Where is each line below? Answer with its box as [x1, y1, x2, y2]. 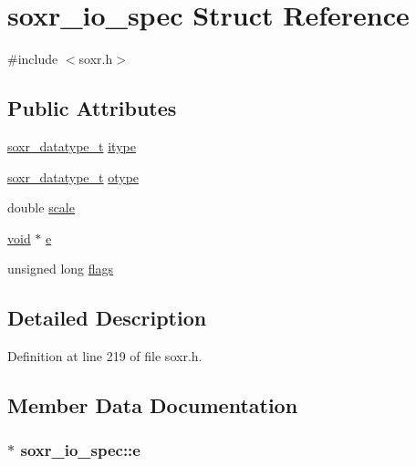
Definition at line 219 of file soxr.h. [7, 347, 203, 366]
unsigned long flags [7, 259, 114, 278]
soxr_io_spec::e [20, 439, 140, 461]
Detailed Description [7, 304, 207, 332]
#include [7, 49, 58, 68]
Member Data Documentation [7, 391, 298, 419]
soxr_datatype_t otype [7, 167, 140, 186]
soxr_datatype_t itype [7, 136, 136, 155]
